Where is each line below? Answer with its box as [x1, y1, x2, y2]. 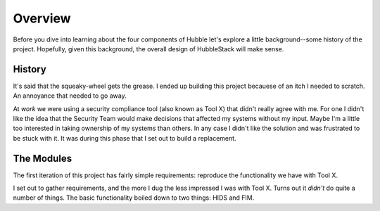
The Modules [13, 152, 72, 165]
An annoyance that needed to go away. [13, 91, 127, 100]
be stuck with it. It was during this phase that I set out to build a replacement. [13, 134, 236, 142]
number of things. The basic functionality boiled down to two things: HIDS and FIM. [13, 193, 255, 202]
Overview [13, 11, 71, 26]
